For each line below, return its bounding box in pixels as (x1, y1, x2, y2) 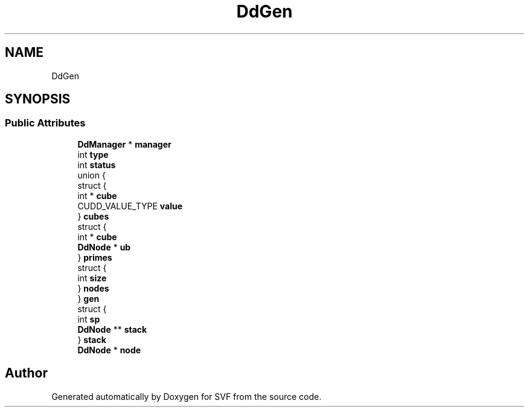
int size (77, 272, 107, 283)
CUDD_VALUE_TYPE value (77, 200, 183, 211)
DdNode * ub (77, 241, 131, 252)
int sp (77, 313, 100, 324)
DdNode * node (77, 344, 141, 355)
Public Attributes (5, 117, 86, 129)
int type (77, 149, 109, 160)
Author (5, 365, 48, 381)
